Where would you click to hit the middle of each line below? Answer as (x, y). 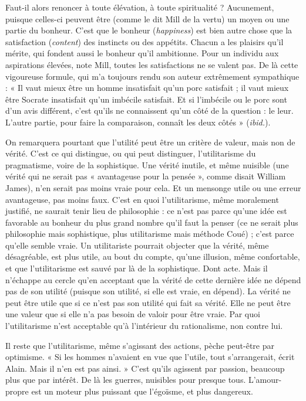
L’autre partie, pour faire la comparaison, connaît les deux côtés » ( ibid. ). (138, 122)
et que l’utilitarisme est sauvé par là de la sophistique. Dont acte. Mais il (137, 268)
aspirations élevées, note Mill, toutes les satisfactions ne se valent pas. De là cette (152, 64)
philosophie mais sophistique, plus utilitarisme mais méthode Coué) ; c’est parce (150, 234)
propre (17, 391)
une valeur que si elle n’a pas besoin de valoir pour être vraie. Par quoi (133, 314)
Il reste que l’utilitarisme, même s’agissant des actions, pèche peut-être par (140, 345)
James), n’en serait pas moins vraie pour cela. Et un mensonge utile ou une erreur (153, 187)
